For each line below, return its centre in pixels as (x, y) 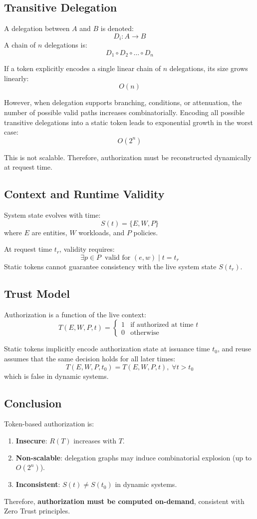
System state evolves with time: (52, 215)
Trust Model (37, 294)
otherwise (145, 333)
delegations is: (66, 45)
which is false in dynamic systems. (56, 376)
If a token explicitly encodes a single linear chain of (83, 68)
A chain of (20, 45)
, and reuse (234, 349)
